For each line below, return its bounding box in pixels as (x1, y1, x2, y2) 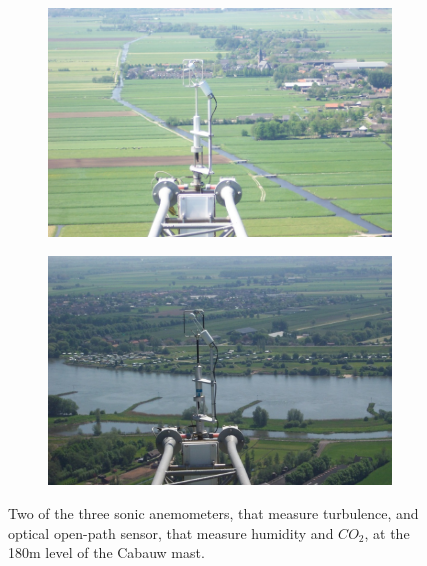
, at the (364, 522, 410, 543)
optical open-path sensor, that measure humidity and (8, 522, 334, 543)
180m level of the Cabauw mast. (8, 542, 205, 563)
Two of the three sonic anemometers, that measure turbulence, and (8, 502, 419, 523)
